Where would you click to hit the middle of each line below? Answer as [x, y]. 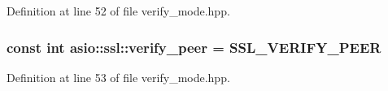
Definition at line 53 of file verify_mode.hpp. [118, 77]
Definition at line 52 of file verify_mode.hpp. [118, 11]
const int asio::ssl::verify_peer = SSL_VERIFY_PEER [194, 47]
